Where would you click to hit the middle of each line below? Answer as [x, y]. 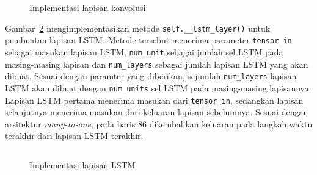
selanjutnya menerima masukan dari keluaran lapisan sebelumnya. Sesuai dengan [157, 112]
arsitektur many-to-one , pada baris [70, 123]
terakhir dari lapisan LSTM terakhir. [74, 136]
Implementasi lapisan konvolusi [88, 7]
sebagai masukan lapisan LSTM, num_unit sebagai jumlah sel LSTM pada [144, 52]
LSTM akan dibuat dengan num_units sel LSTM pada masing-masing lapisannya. [158, 87]
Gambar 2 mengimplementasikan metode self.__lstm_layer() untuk [138, 28]
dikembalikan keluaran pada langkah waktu [231, 123]
